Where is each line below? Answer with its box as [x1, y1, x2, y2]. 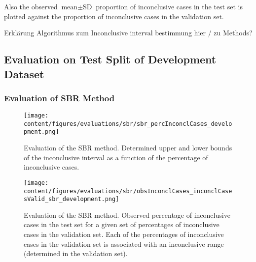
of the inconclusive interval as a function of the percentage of [24, 152, 208, 162]
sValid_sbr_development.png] [24, 196, 119, 203]
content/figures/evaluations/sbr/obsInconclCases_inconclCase [24, 187, 232, 195]
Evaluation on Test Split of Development [4, 52, 217, 67]
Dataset [4, 66, 44, 81]
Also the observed [4, 1, 58, 11]
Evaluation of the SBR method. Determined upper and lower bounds [24, 143, 232, 153]
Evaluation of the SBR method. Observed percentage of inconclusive [24, 209, 230, 220]
